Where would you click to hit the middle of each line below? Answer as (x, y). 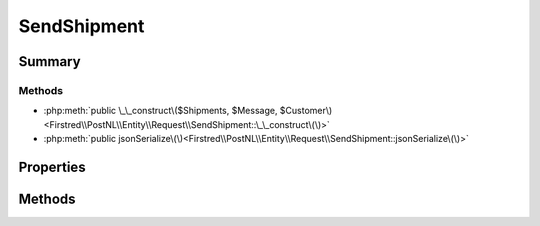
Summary (49, 61)
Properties (52, 166)
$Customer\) (306, 111)
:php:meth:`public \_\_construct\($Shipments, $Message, (160, 111)
